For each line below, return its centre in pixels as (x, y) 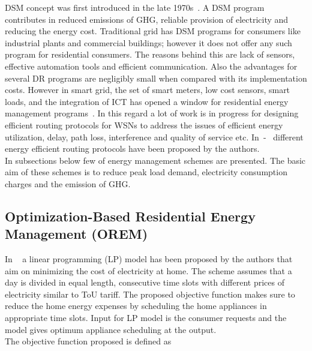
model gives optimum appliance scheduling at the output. (111, 329)
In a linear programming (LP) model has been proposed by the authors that (149, 259)
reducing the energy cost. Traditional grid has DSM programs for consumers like (153, 31)
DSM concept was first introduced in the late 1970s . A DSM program (135, 7)
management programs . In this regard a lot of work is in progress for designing (152, 113)
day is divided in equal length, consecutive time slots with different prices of (145, 282)
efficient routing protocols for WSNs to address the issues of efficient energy (144, 124)
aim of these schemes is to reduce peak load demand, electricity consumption (146, 172)
